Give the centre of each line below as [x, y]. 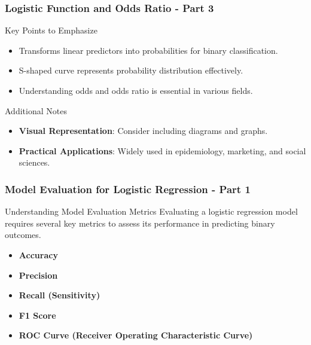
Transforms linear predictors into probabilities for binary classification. [148, 50]
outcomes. [23, 235]
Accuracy [38, 254]
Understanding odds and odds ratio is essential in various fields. [136, 90]
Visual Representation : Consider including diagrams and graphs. [143, 131]
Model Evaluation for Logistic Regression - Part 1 [128, 189]
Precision [38, 275]
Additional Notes [36, 110]
